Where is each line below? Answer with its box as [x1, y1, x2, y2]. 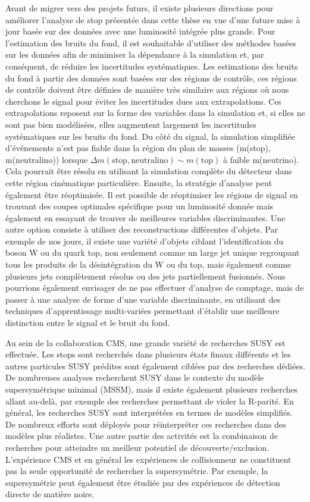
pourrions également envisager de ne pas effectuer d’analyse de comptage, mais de [5, 281, 304, 294]
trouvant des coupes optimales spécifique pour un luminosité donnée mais [5, 200, 274, 212]
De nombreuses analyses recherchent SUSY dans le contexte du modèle [5, 371, 264, 384]
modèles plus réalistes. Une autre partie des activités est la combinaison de [5, 429, 278, 442]
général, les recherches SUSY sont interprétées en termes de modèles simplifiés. [5, 406, 293, 419]
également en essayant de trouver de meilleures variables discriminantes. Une [5, 211, 286, 224]
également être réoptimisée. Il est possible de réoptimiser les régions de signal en [5, 188, 298, 200]
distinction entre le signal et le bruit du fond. [5, 316, 170, 329]
